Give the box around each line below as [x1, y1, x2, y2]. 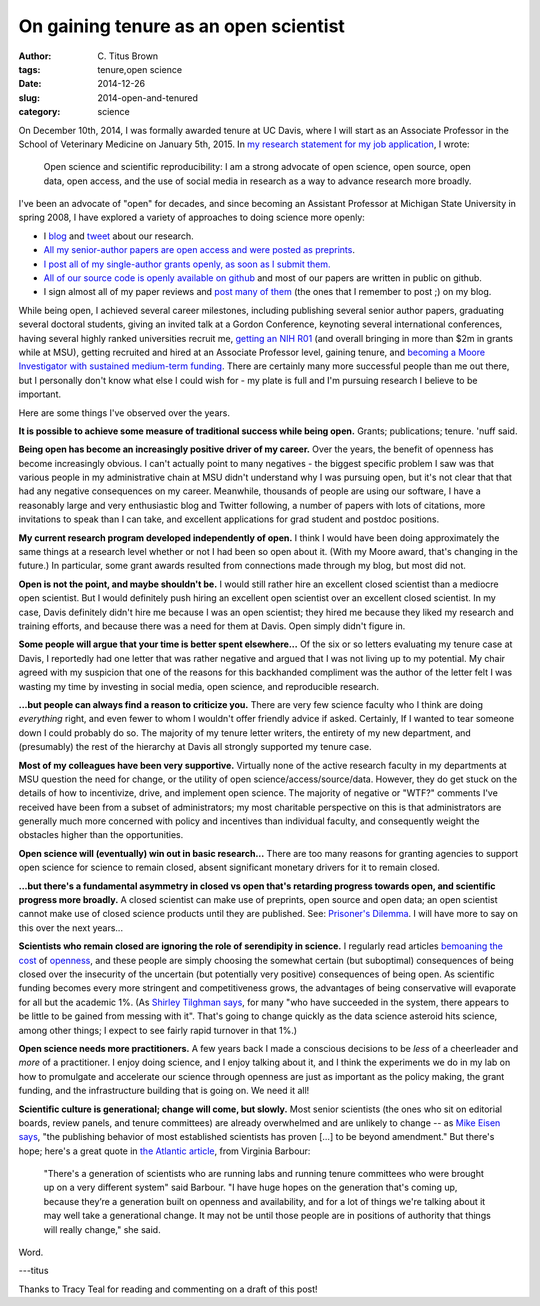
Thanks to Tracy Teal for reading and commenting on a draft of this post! [18, 1283, 319, 1295]
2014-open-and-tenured [97, 91, 199, 104]
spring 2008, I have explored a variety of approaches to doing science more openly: [18, 211, 365, 224]
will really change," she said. [43, 1223, 161, 1235]
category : [18, 106, 61, 118]
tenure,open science [97, 63, 183, 75]
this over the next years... [18, 921, 124, 934]
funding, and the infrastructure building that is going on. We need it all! [18, 1085, 310, 1097]
